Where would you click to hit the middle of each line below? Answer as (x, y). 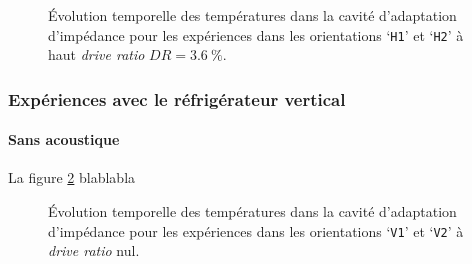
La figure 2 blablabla (72, 177)
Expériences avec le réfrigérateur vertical (177, 98)
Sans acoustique (64, 139)
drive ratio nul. (94, 250)
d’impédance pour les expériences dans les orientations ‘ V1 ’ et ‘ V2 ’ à (256, 230)
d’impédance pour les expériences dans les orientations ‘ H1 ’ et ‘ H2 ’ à (256, 34)
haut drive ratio (96, 54)
